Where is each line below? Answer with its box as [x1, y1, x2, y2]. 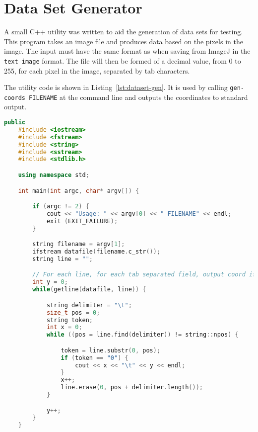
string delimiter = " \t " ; [46, 301, 132, 309]
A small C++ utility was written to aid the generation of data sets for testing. [4, 26, 243, 37]
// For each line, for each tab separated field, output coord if [32, 271, 257, 278]
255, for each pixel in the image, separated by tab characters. [4, 65, 190, 76]
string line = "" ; [32, 255, 93, 262]
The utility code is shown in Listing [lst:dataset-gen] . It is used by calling [4, 82, 228, 92]
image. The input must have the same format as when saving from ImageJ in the [4, 46, 251, 56]
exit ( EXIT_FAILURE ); [46, 217, 118, 225]
